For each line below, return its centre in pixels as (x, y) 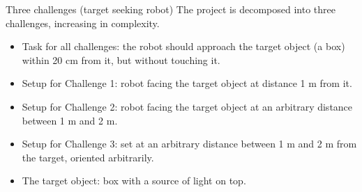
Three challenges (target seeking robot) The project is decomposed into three (171, 9)
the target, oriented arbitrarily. (88, 157)
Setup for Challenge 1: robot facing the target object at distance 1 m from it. (187, 83)
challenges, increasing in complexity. (83, 23)
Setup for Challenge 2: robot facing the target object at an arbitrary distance (187, 106)
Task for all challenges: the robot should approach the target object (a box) (183, 46)
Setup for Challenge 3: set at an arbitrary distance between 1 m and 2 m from (189, 144)
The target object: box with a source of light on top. (134, 181)
